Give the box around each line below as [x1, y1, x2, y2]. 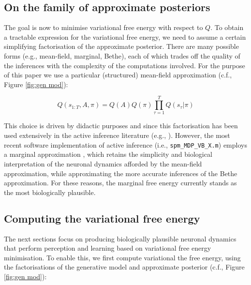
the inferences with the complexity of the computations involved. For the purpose [4, 60, 245, 70]
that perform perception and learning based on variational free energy [4, 243, 211, 253]
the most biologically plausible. [4, 187, 96, 197]
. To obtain [210, 22, 244, 32]
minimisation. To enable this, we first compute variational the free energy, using [4, 252, 241, 262]
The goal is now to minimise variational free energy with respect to [4, 22, 203, 32]
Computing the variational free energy [4, 210, 200, 225]
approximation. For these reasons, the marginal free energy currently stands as [4, 178, 237, 188]
